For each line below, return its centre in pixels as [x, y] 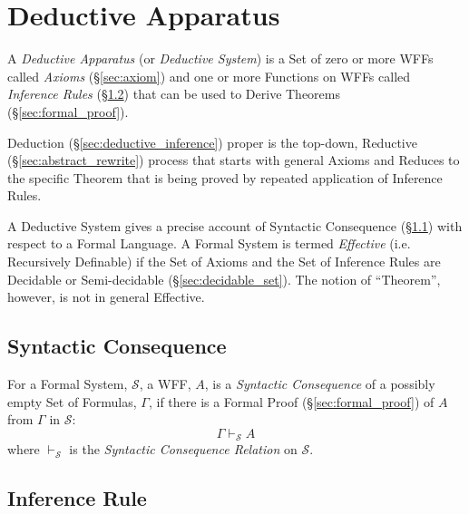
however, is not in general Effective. [106, 297]
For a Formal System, [68, 384]
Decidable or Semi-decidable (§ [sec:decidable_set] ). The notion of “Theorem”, [224, 279]
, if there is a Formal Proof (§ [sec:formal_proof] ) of [291, 401]
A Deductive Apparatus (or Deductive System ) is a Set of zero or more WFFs [220, 58]
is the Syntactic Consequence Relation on [183, 449]
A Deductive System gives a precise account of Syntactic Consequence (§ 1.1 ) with [235, 225]
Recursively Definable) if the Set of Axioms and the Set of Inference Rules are [224, 262]
